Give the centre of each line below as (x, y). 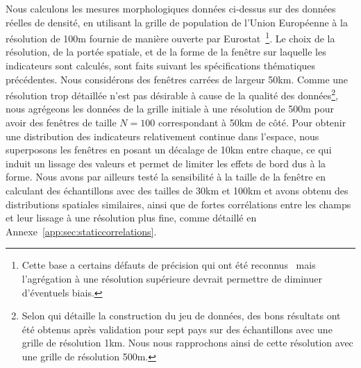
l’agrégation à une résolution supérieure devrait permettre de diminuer (172, 278)
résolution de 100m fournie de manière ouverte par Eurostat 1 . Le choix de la (170, 37)
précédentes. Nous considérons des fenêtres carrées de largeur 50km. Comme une (177, 79)
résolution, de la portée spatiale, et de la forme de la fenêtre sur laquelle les (166, 52)
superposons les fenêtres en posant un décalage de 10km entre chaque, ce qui (169, 150)
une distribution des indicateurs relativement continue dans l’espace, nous (162, 136)
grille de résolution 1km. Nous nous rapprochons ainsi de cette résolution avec (187, 343)
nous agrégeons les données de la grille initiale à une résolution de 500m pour (170, 109)
